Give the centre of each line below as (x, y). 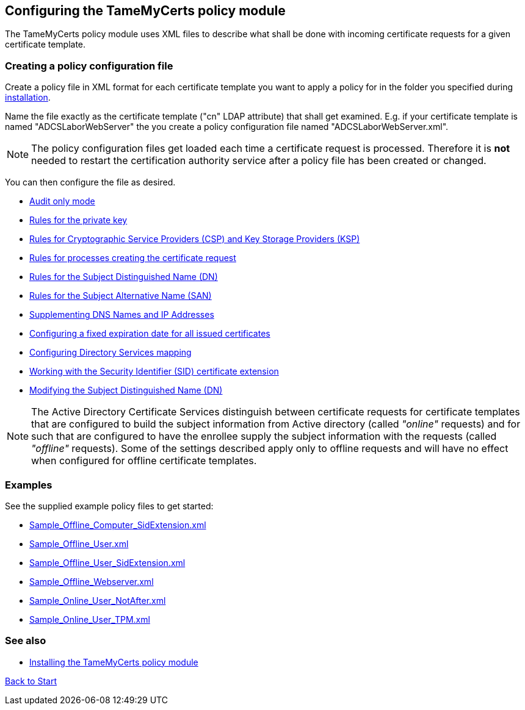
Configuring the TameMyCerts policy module (145, 11)
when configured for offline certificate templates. (144, 461)
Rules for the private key (78, 220)
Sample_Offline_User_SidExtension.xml (107, 562)
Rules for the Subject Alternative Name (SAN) (121, 296)
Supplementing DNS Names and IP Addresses (122, 315)
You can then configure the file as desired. (90, 182)
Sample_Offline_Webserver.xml (92, 581)
